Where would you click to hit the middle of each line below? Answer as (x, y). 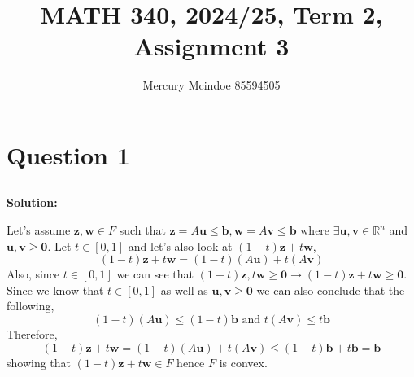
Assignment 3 (211, 46)
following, (31, 306)
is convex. (243, 362)
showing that (39, 362)
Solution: (32, 202)
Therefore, (32, 334)
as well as (184, 289)
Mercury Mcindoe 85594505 (211, 85)
